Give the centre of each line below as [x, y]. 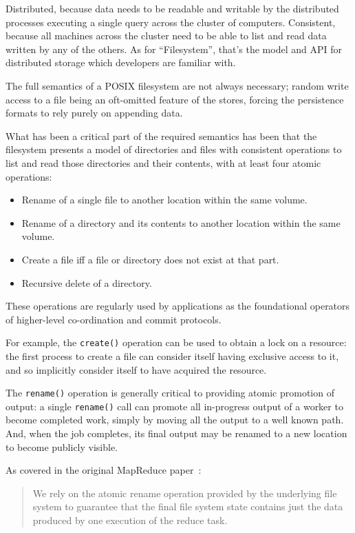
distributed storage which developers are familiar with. [121, 62]
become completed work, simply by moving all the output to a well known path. [175, 420]
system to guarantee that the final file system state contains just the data [188, 506]
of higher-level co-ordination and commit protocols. [114, 319]
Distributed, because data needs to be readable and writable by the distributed [172, 8]
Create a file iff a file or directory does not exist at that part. [150, 259]
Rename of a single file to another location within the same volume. [164, 200]
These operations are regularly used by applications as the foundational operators [178, 306]
